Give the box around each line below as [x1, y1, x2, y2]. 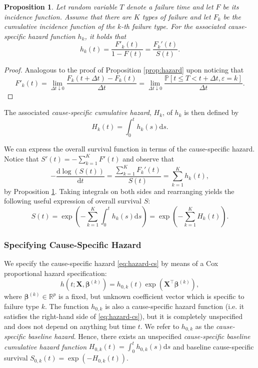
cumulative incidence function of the [4, 21, 115, 31]
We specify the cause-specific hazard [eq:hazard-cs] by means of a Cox [4, 258, 218, 268]
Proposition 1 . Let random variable [4, 1, 117, 11]
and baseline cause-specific [172, 341, 254, 351]
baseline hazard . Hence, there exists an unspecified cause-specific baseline [27, 331, 250, 341]
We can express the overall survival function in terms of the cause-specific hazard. [4, 143, 255, 154]
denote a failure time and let [126, 1, 213, 11]
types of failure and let [142, 11, 211, 21]
